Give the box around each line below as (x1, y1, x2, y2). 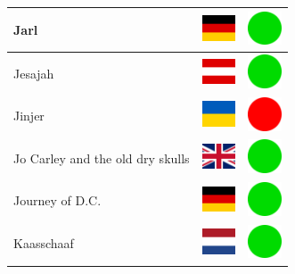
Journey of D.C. (13, 191, 102, 210)
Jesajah (13, 63, 54, 82)
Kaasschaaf (13, 234, 74, 253)
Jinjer (13, 106, 45, 125)
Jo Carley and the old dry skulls (13, 148, 190, 167)
